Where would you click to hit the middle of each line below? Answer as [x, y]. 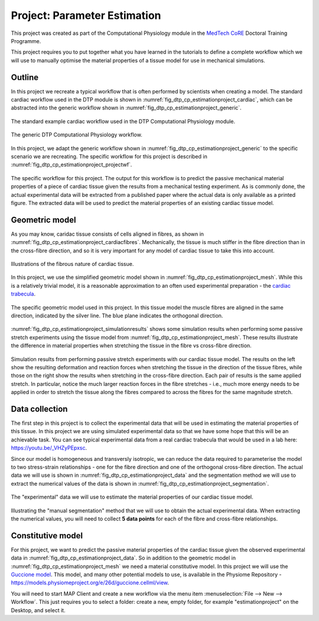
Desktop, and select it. [38, 610]
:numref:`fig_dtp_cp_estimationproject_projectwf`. [71, 165]
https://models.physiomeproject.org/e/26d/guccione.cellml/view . [90, 583]
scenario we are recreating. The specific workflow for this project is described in [109, 156]
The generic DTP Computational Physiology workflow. [77, 135]
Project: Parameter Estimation [86, 15]
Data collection [39, 409]
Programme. [26, 41]
